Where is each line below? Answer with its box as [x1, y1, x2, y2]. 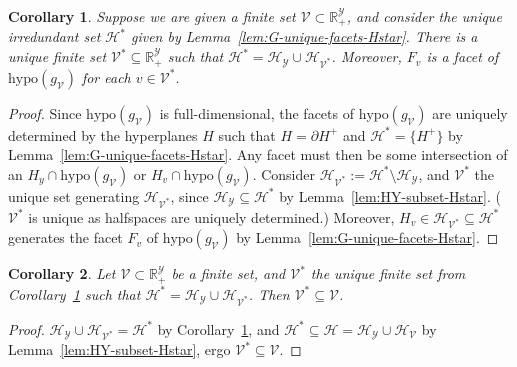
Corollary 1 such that [8, 283, 141, 304]
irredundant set [8, 26, 101, 47]
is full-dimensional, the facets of [159, 102, 354, 123]
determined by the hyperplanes [8, 124, 198, 145]
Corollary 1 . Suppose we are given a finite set [8, 6, 296, 26]
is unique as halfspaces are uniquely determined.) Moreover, [28, 206, 395, 227]
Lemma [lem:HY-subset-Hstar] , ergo [8, 339, 231, 360]
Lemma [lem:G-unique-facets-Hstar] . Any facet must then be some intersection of [8, 144, 508, 165]
